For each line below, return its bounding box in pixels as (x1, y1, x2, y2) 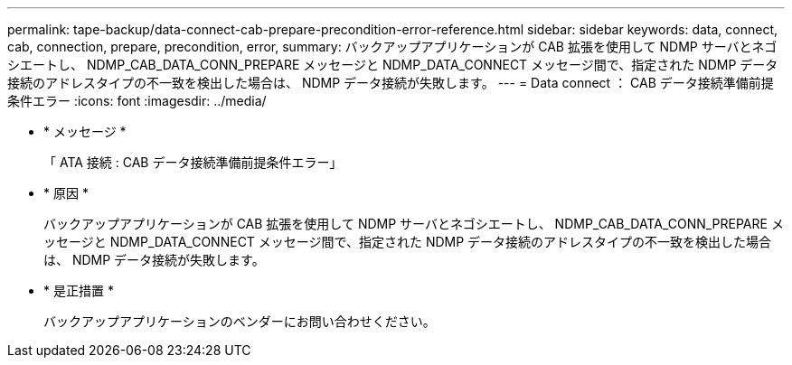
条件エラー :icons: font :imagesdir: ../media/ (7, 93, 267, 108)
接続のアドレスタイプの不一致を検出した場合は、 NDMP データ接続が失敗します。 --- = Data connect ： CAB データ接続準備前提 (7, 75, 774, 90)
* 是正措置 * (43, 283, 114, 298)
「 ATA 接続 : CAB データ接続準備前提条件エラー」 (43, 154, 343, 170)
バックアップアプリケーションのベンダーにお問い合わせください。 (43, 314, 436, 329)
